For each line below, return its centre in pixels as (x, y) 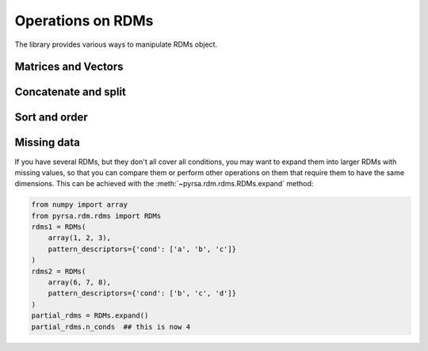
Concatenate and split (71, 92)
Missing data (48, 143)
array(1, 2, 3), (79, 238)
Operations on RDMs (84, 21)
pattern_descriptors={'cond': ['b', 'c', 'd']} (142, 294)
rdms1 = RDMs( (59, 227)
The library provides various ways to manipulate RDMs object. (116, 44)
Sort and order (51, 118)
